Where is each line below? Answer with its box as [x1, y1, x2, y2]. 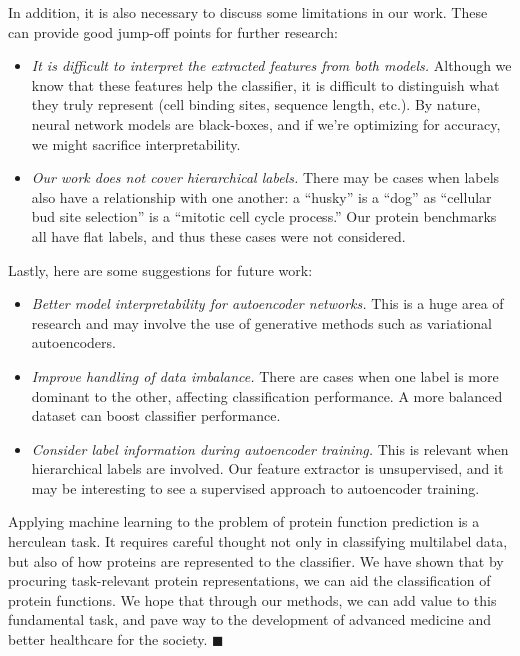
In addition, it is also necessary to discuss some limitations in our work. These [8, 2, 488, 22]
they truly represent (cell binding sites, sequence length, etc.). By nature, [31, 94, 481, 115]
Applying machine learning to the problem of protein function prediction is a [8, 511, 480, 532]
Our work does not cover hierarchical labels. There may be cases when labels [31, 167, 500, 188]
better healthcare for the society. [8, 629, 208, 650]
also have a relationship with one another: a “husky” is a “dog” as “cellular [31, 186, 492, 207]
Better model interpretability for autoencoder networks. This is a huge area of [31, 293, 504, 314]
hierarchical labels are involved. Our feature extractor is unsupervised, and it [31, 458, 504, 479]
